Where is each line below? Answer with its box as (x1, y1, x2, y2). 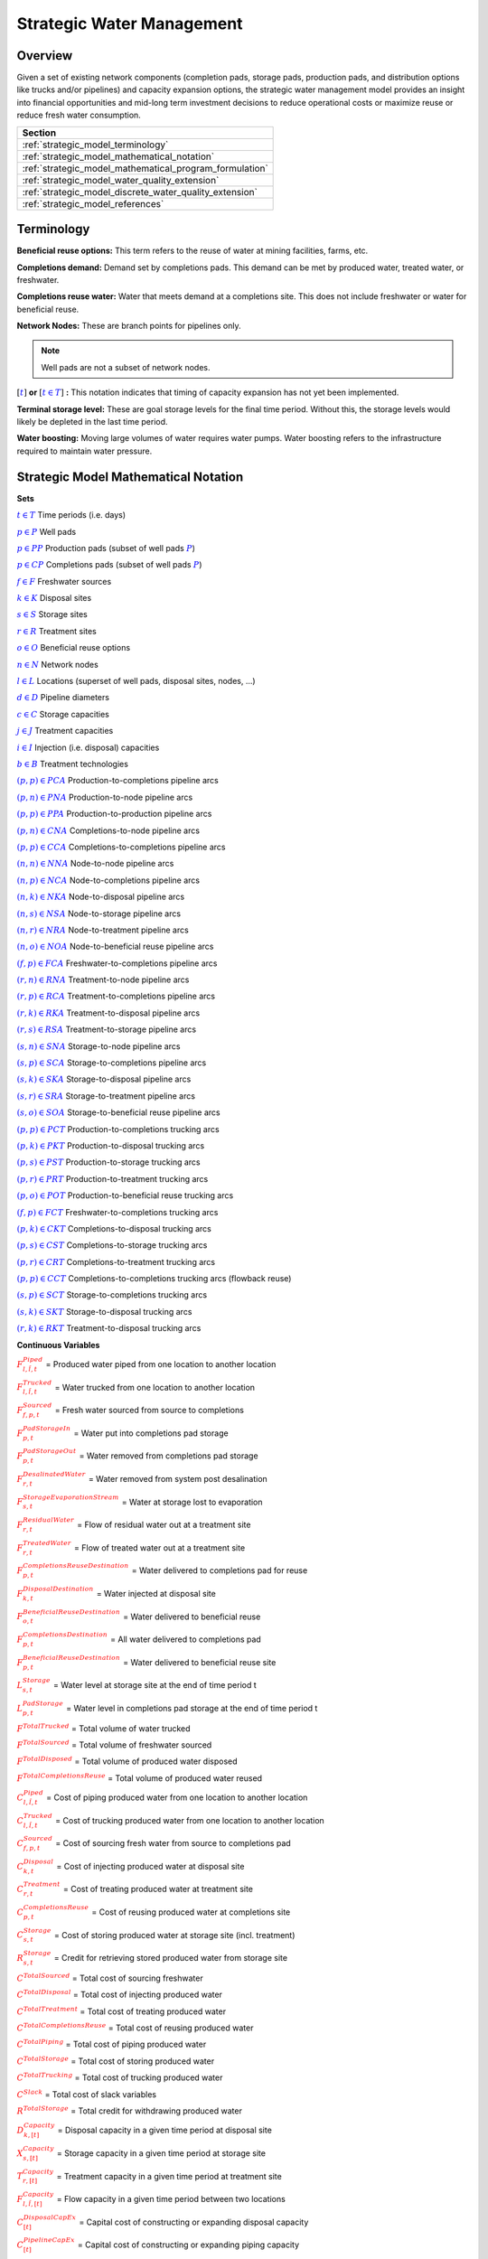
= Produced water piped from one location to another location (45, 1358, 277, 1369)
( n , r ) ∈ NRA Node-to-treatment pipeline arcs (16, 924, 189, 935)
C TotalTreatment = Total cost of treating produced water (16, 2004, 226, 2017)
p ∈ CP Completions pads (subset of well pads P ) (16, 559, 202, 570)
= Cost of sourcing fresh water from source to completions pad (55, 1838, 291, 1849)
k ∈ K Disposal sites (16, 593, 92, 604)
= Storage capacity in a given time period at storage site (56, 2147, 267, 2159)
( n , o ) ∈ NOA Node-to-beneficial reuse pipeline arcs (16, 941, 214, 952)
